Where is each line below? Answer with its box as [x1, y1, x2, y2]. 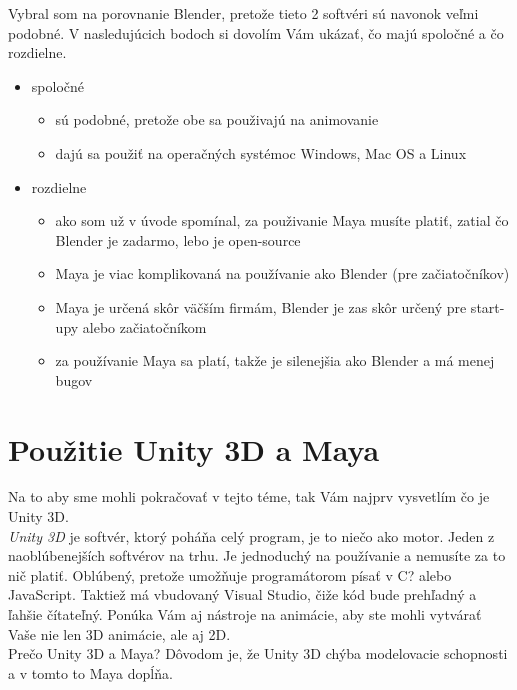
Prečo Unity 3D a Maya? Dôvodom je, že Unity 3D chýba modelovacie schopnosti [8, 643, 508, 664]
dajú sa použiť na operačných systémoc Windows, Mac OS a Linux [55, 142, 467, 163]
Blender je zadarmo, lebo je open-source [55, 229, 301, 250]
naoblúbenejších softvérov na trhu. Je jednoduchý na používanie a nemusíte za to [8, 545, 506, 566]
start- [470, 296, 505, 317]
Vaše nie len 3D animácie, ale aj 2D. [8, 623, 231, 644]
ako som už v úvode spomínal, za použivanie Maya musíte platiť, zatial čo [55, 210, 509, 231]
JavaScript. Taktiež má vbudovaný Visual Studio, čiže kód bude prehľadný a [8, 584, 477, 605]
